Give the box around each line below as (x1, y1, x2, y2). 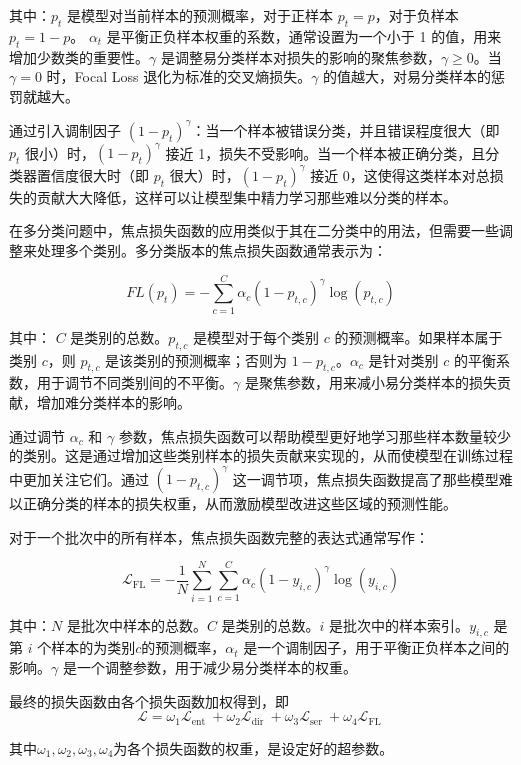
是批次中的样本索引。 (329, 614, 470, 635)
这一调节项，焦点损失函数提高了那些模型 (232, 468, 499, 489)
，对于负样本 (374, 5, 459, 25)
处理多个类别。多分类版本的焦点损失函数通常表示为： (36, 240, 387, 261)
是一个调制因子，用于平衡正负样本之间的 (243, 637, 510, 658)
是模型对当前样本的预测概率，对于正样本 (67, 5, 334, 25)
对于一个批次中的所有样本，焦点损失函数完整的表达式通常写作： (9, 526, 429, 547)
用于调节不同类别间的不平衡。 (36, 372, 233, 393)
